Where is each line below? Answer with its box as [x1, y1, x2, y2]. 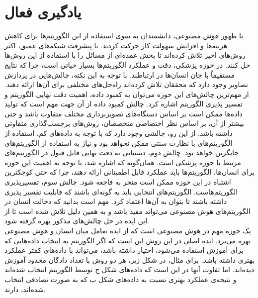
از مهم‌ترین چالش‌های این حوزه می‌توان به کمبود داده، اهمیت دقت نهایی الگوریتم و [4, 89, 249, 99]
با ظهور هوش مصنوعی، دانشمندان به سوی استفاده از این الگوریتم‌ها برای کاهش [4, 30, 244, 41]
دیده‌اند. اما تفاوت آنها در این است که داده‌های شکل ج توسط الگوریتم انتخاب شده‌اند [4, 264, 255, 275]
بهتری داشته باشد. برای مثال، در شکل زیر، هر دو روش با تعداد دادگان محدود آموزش [4, 254, 255, 265]
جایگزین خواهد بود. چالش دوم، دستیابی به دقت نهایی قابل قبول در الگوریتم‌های [4, 147, 239, 158]
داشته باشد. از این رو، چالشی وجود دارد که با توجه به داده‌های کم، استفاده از [4, 128, 233, 138]
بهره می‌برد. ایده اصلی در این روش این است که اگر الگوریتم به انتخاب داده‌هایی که [4, 235, 251, 245]
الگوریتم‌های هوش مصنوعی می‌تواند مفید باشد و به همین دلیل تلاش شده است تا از [4, 205, 251, 216]
